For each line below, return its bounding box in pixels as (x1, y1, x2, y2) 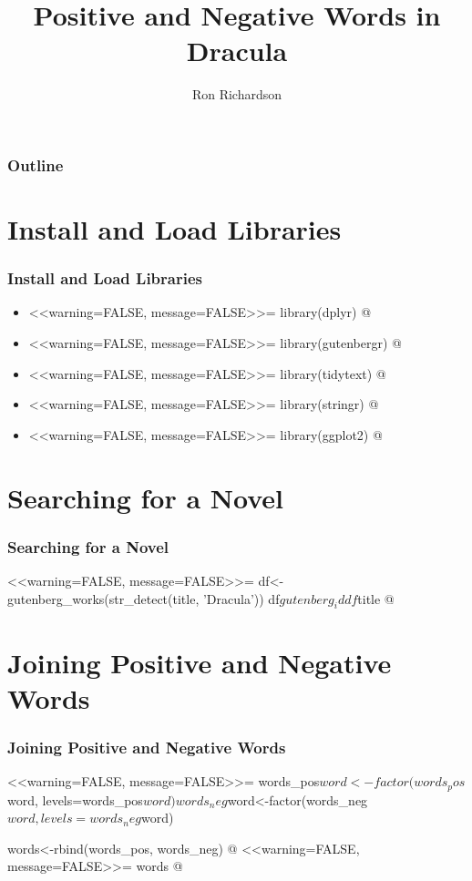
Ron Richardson (191, 85, 282, 104)
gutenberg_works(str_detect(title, (7, 589, 200, 608)
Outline (7, 153, 64, 176)
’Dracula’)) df (202, 589, 280, 608)
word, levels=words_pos (7, 790, 143, 809)
